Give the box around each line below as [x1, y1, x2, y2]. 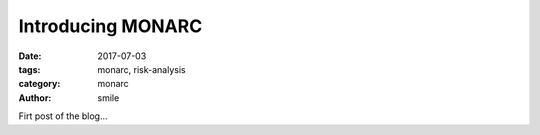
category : [18, 78, 61, 90]
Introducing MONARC [18, 15, 203, 37]
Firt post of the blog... [18, 110, 109, 122]
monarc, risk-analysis [97, 63, 186, 75]
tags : [18, 63, 41, 75]
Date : [18, 50, 42, 62]
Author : [18, 91, 52, 104]
